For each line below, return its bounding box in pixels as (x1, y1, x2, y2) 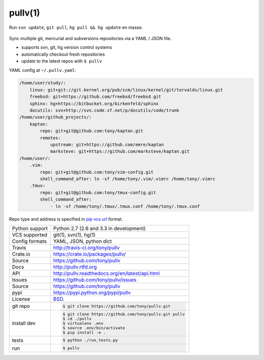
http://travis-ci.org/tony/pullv (53, 244, 120, 251)
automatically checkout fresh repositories (21, 51, 105, 57)
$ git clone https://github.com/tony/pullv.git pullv (63, 311, 185, 316)
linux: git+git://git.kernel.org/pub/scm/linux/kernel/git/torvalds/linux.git (29, 87, 223, 92)
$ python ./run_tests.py (63, 337, 118, 343)
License (12, 295, 30, 302)
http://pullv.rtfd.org (53, 263, 97, 270)
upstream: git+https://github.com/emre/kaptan (50, 142, 164, 147)
